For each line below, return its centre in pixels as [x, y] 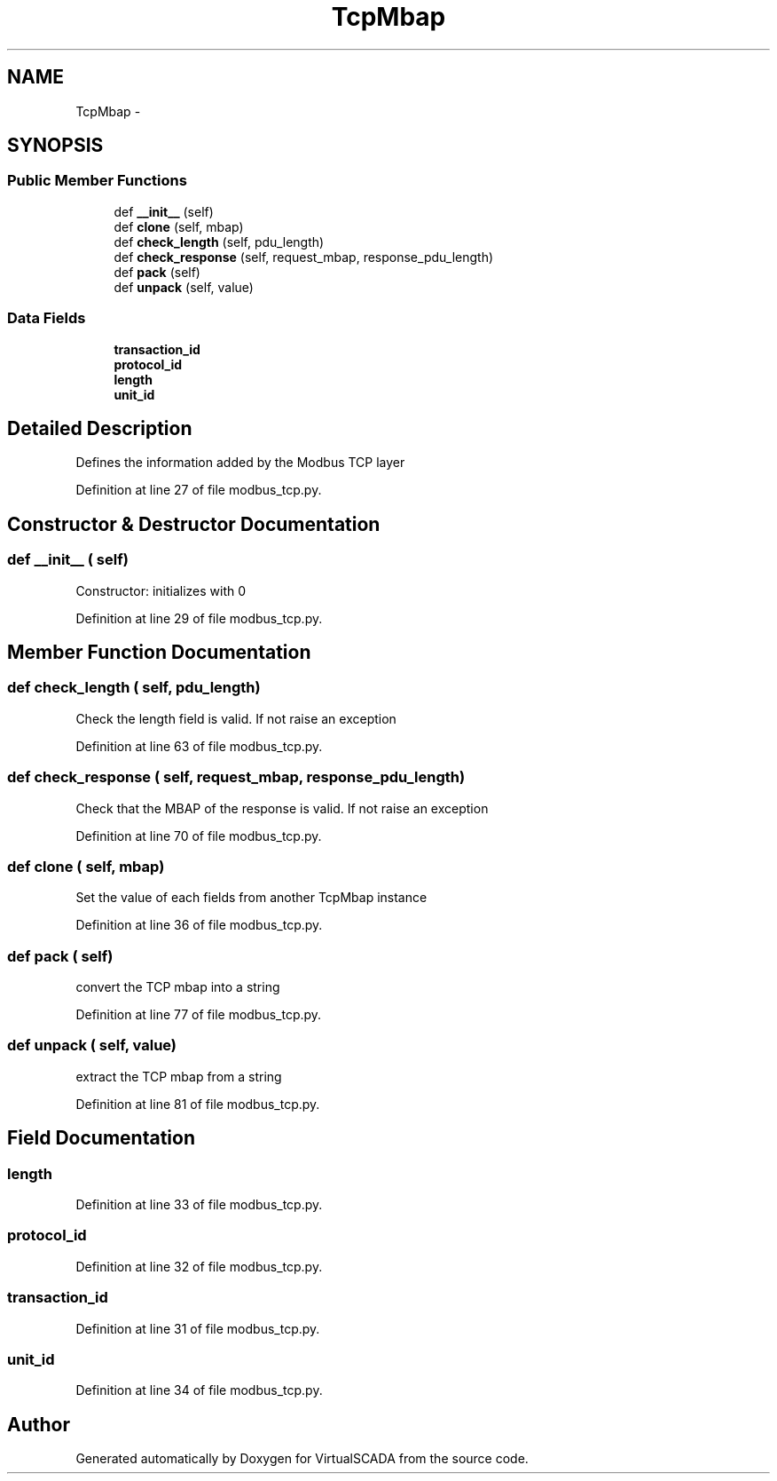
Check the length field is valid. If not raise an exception [236, 718]
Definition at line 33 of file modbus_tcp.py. [199, 1205]
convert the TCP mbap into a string [178, 987]
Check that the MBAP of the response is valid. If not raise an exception [282, 808]
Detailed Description [100, 428]
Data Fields [47, 318]
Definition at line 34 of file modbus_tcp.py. [199, 1390]
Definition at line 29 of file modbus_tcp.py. [199, 618]
